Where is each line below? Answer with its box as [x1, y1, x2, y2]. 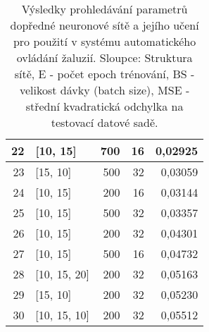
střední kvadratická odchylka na [25, 98, 184, 114]
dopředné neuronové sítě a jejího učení [10, 17, 199, 33]
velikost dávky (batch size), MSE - [19, 82, 190, 98]
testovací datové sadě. [51, 114, 158, 130]
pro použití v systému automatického [13, 33, 196, 49]
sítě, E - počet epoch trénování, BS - [14, 66, 195, 82]
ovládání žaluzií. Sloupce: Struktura [16, 49, 193, 66]
